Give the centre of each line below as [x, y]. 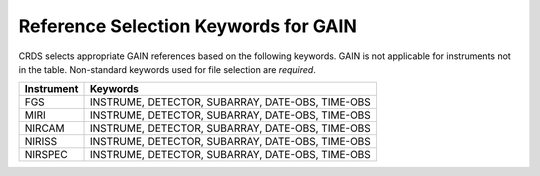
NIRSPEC [46, 155]
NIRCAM [44, 128]
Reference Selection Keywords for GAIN [187, 26]
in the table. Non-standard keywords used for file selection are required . [167, 69]
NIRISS [41, 142]
